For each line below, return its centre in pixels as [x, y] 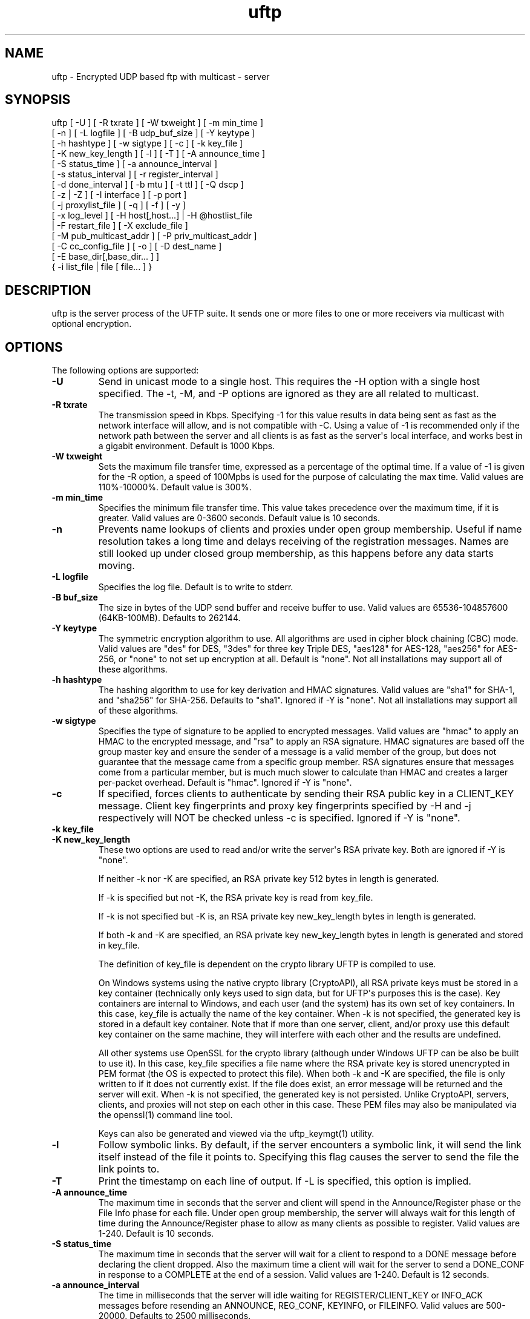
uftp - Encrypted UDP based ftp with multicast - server [161, 76]
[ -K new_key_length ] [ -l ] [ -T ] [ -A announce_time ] [159, 154]
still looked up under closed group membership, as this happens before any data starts [296, 554]
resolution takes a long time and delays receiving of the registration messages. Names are [304, 541]
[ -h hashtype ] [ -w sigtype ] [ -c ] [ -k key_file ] [147, 143]
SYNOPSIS [38, 100]
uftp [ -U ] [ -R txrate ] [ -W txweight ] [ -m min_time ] [158, 123]
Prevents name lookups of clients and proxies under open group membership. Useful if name [310, 529]
